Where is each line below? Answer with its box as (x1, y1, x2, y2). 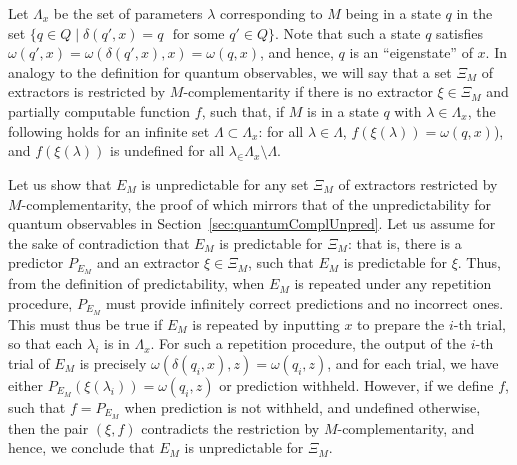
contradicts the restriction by (141, 417, 320, 438)
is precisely (79, 352, 147, 373)
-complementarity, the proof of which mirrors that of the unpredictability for (21, 193, 491, 214)
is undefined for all (110, 140, 225, 161)
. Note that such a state (274, 22, 421, 43)
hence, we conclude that (8, 437, 155, 458)
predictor (8, 252, 64, 273)
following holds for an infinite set (8, 120, 210, 141)
